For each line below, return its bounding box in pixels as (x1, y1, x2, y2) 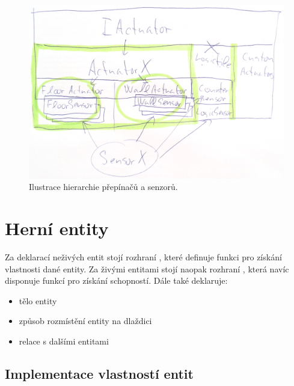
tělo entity (19, 294, 57, 307)
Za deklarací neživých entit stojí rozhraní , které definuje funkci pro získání (5, 250, 282, 263)
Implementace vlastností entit (5, 364, 194, 382)
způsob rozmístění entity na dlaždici (19, 314, 152, 327)
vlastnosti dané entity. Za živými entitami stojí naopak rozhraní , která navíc (5, 262, 289, 275)
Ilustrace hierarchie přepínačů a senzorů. (29, 180, 178, 193)
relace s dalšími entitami (19, 334, 109, 347)
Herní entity (5, 215, 109, 240)
